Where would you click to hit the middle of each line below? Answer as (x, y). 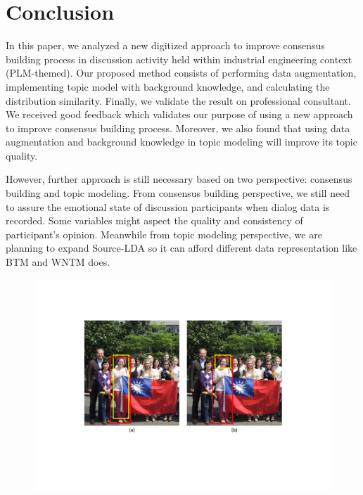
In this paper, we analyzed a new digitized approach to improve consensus (165, 45)
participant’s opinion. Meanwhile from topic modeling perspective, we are (164, 234)
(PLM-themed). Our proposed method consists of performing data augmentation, (181, 73)
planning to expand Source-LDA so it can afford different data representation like (181, 248)
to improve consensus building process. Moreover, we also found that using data (178, 128)
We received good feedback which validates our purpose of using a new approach (179, 114)
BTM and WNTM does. (58, 262)
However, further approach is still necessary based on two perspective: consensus (179, 179)
